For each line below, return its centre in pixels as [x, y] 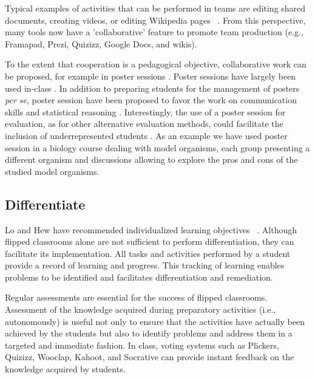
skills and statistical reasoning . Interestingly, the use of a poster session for [145, 111]
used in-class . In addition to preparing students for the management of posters [152, 88]
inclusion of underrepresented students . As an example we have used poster [146, 135]
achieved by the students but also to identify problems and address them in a [149, 333]
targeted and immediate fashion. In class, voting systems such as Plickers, [142, 345]
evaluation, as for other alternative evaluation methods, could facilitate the [144, 124]
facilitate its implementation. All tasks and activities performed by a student [148, 253]
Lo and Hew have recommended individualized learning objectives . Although [151, 229]
